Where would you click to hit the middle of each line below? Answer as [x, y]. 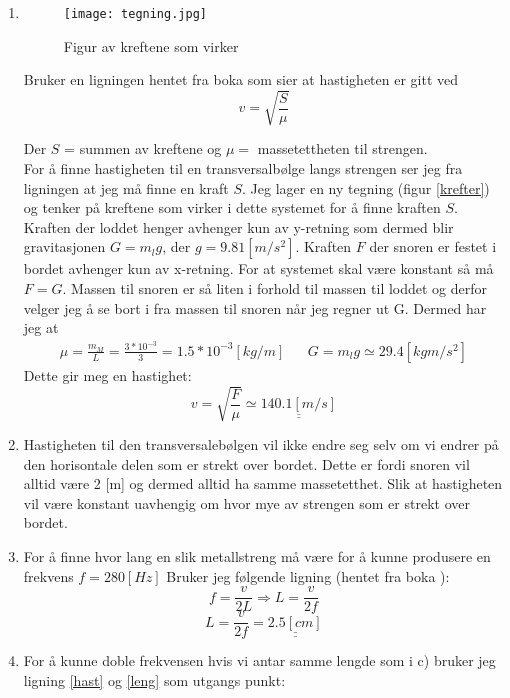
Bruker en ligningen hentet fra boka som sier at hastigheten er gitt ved [241, 79]
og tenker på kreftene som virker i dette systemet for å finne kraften [232, 207]
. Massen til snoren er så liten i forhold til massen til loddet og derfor [275, 287]
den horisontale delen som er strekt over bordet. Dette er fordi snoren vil [246, 463]
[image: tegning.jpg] [135, 14]
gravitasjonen [64, 246]
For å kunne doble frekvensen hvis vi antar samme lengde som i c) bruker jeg [259, 660]
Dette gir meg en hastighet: [107, 374]
